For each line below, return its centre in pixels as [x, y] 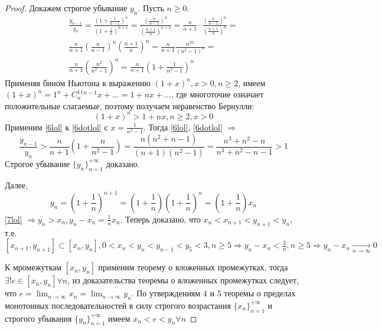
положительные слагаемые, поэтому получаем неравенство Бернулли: [130, 105]
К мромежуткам [33, 267]
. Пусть [151, 8]
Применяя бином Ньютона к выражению [78, 82]
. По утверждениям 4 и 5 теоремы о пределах [213, 293]
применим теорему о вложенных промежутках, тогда [193, 267]
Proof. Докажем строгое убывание [66, 8]
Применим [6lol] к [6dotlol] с [56, 127]
